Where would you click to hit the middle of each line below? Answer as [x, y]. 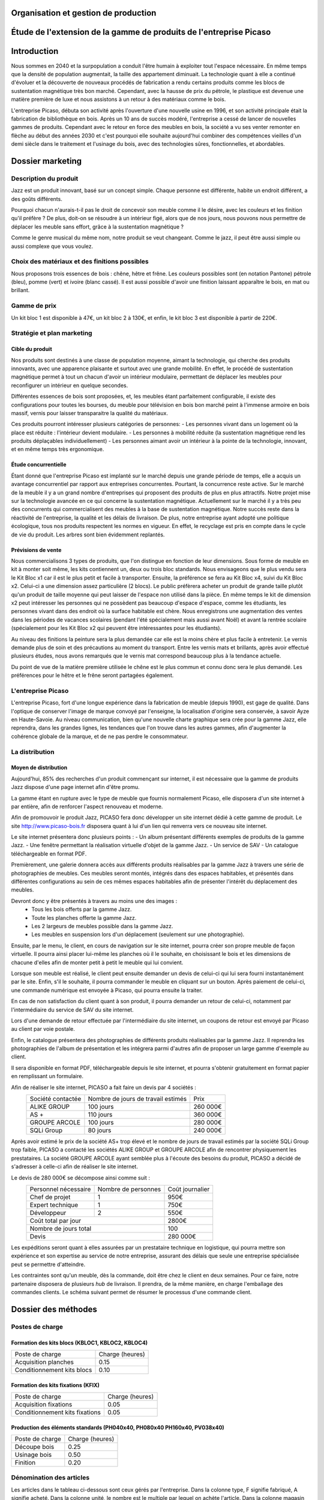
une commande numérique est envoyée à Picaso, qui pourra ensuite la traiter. [107, 990]
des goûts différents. [37, 199]
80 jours [100, 1130]
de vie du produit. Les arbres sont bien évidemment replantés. [88, 535]
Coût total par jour [55, 1220]
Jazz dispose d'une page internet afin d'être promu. [76, 787]
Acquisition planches [44, 1362]
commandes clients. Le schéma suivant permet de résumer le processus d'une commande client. [131, 1292]
